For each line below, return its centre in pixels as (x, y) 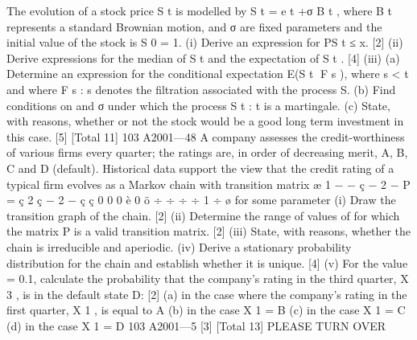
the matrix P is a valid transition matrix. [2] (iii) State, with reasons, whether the (208, 231)
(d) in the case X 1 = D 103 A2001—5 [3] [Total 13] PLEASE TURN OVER (196, 325)
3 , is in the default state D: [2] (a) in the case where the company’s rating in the (207, 294)
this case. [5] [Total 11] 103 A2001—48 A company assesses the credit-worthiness (206, 136)
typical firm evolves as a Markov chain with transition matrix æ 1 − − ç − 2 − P (208, 184)
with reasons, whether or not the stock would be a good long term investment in (205, 121)
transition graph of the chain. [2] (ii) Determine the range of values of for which (203, 215)
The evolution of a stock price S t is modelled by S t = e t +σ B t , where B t (200, 10)
